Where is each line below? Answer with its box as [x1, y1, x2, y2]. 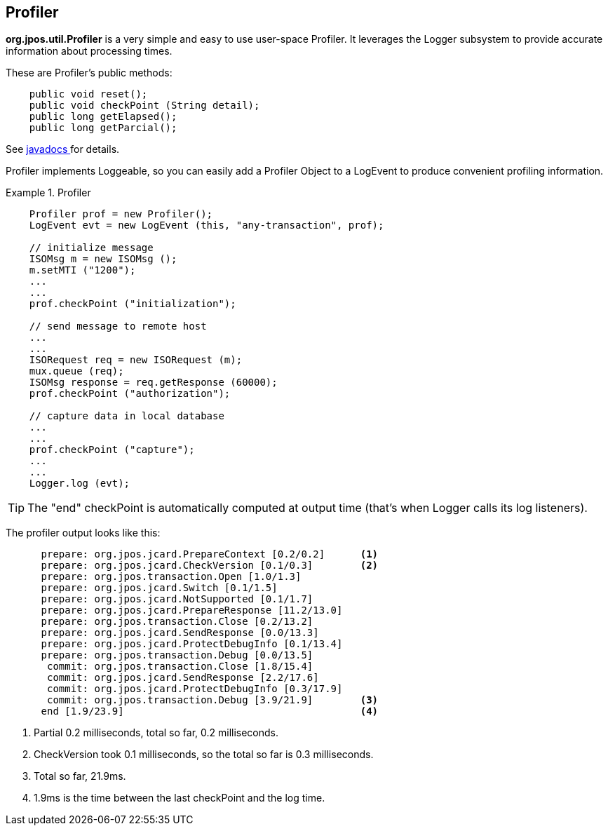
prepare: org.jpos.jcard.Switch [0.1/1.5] [41, 582, 278, 594]
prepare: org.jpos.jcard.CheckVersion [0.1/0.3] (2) [41, 560, 379, 572]
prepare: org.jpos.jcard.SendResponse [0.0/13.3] [41, 627, 319, 639]
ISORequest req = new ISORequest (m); [29, 354, 243, 366]
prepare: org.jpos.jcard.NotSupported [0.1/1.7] [41, 593, 313, 605]
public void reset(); [29, 88, 148, 100]
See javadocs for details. [6, 143, 120, 156]
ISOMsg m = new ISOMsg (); [29, 253, 177, 265]
